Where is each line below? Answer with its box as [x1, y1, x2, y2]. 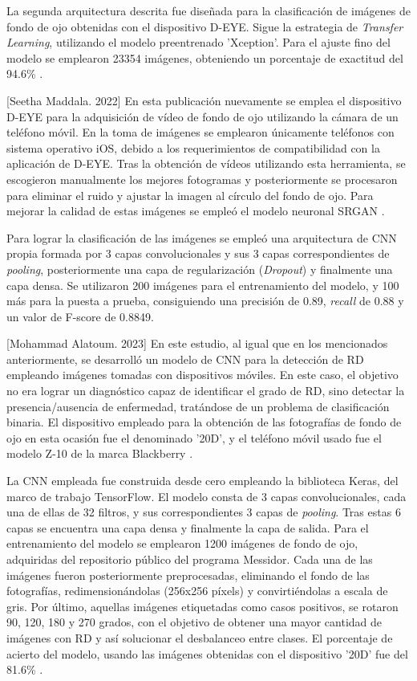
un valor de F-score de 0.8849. [6, 308, 154, 324]
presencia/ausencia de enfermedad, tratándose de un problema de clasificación [6, 398, 390, 414]
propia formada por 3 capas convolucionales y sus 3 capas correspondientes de [6, 245, 390, 262]
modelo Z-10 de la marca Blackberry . [6, 445, 193, 462]
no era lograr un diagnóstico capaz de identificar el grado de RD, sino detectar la [6, 382, 405, 399]
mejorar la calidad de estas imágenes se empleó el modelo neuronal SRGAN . [6, 202, 385, 219]
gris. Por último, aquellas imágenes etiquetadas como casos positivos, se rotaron [6, 597, 399, 614]
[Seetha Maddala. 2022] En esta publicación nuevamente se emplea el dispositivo [6, 92, 402, 108]
